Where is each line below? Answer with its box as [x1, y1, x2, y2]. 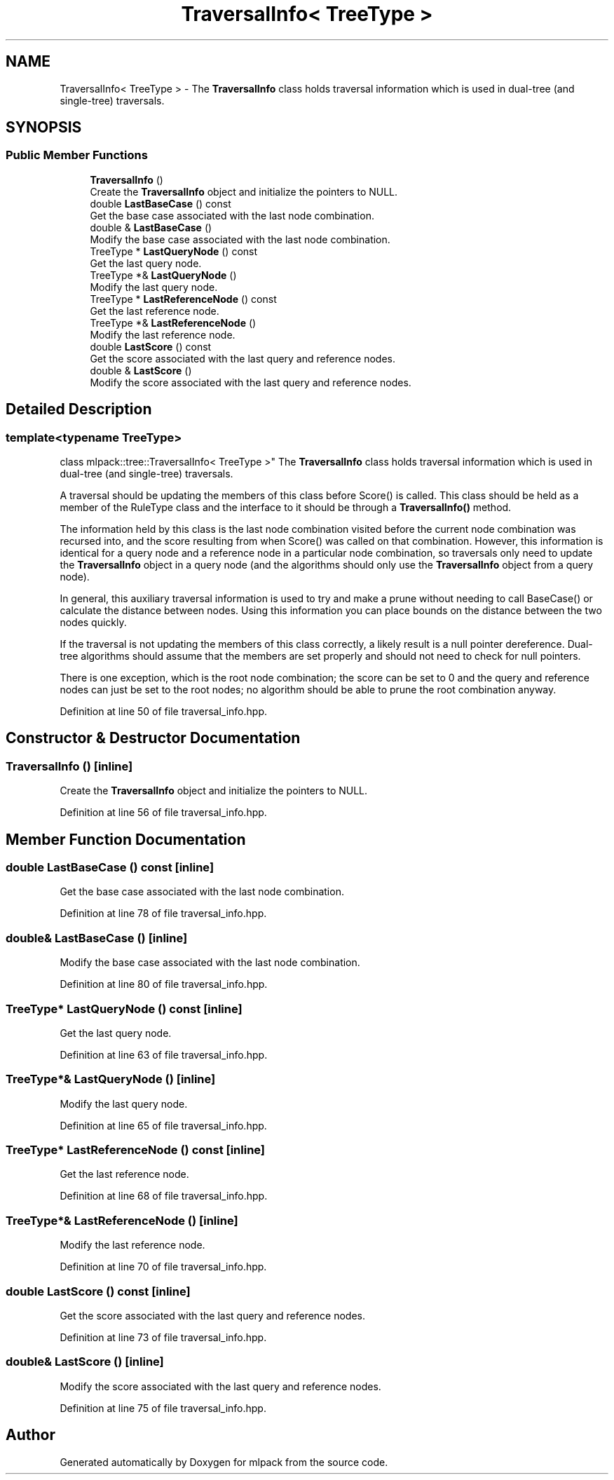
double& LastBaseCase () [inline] [6, 930, 188, 945]
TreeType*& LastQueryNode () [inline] [6, 1072, 216, 1087]
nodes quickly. [60, 616, 127, 629]
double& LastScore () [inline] [6, 1355, 164, 1369]
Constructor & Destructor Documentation [6, 729, 301, 747]
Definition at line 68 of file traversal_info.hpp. [60, 1190, 268, 1202]
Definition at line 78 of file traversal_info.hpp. [60, 907, 267, 920]
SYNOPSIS [6, 118, 82, 137]
